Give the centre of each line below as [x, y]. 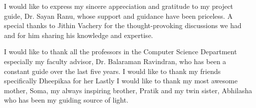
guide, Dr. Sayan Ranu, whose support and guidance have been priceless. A [118, 16]
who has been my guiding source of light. [66, 100]
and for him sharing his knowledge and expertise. [78, 35]
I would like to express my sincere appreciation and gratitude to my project [119, 6]
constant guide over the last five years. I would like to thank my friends [112, 71]
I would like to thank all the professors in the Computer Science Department [121, 52]
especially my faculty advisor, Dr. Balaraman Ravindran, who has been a [115, 61]
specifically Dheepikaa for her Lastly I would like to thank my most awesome [121, 81]
